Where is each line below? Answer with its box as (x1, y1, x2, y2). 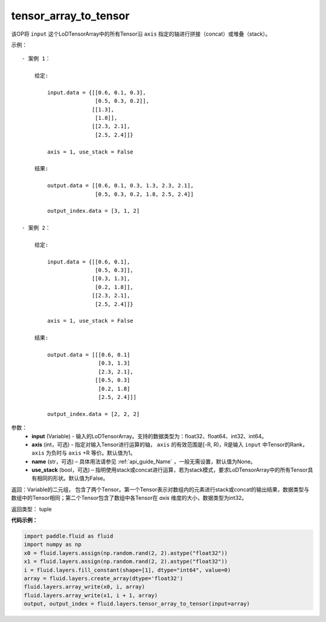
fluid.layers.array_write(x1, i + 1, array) (24, 592, 158, 598)
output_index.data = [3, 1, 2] (47, 207, 140, 215)
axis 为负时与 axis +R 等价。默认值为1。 (31, 449, 136, 456)
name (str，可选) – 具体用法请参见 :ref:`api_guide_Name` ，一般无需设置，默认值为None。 (31, 458, 256, 465)
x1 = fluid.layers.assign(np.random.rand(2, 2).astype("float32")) (24, 558, 228, 565)
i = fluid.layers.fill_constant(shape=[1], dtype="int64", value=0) (24, 566, 231, 574)
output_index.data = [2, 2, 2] (47, 410, 140, 417)
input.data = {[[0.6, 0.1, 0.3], (47, 89, 146, 96)
